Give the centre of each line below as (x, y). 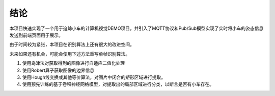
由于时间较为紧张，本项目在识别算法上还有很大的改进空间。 (72, 44)
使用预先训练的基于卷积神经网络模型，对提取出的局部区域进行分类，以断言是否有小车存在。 (118, 84)
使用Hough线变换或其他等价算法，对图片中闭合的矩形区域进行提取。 (94, 77)
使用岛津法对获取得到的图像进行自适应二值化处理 (73, 63)
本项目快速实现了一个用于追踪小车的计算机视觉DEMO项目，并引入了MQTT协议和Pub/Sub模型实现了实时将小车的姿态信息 (136, 28)
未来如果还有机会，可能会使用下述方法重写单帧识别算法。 (70, 54)
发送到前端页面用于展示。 (36, 35)
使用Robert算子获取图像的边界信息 (58, 70)
